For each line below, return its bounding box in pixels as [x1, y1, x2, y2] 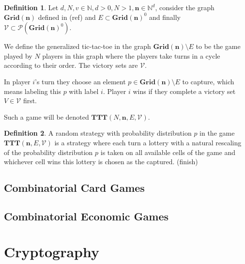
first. [23, 95, 37, 106]
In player [4, 76, 31, 86]
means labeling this [4, 86, 61, 96]
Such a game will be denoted [4, 111, 89, 122]
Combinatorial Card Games [4, 180, 145, 195]
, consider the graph [155, 2, 214, 12]
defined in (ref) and [38, 12, 96, 22]
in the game [199, 128, 235, 138]
